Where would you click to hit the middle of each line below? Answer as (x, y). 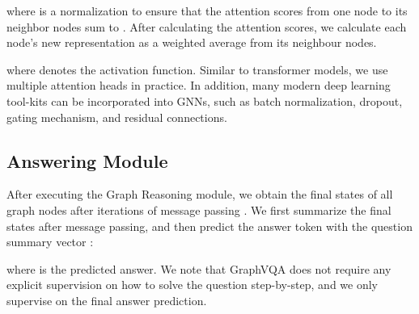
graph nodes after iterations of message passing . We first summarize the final (199, 209)
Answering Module (87, 160)
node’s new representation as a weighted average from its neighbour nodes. (192, 42)
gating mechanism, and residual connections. (117, 117)
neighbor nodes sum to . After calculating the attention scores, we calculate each (207, 26)
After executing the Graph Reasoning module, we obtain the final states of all (200, 194)
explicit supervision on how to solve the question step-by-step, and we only (192, 285)
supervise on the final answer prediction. (107, 300)
